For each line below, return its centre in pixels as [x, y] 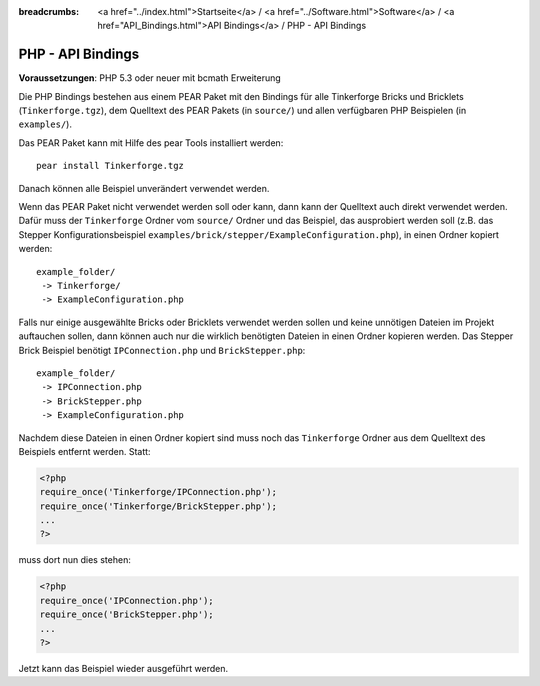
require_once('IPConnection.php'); [126, 600]
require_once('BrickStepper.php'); [126, 614]
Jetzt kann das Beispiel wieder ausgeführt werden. [123, 668]
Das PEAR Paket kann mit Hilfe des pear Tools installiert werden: [151, 142]
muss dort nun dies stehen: [75, 560]
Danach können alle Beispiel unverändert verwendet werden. [144, 188]
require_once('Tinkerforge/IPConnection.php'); [158, 492]
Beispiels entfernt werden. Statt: [84, 451]
